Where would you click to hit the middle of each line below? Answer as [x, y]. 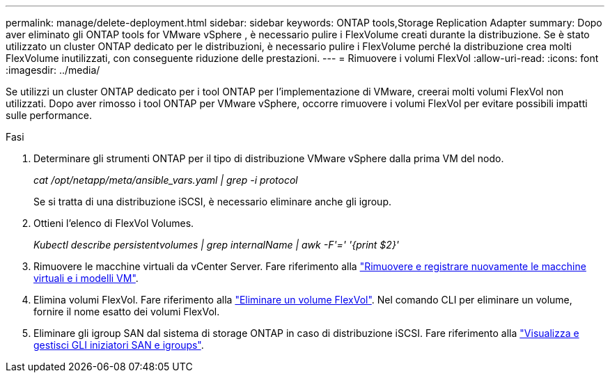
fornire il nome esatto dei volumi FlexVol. [127, 312]
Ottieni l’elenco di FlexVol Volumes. [114, 223]
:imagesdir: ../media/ [53, 70]
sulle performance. [49, 115]
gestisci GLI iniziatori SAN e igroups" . [119, 345]
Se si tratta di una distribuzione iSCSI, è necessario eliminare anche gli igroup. [213, 202]
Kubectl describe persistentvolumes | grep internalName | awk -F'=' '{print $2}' [217, 245]
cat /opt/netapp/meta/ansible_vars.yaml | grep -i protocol [166, 180]
